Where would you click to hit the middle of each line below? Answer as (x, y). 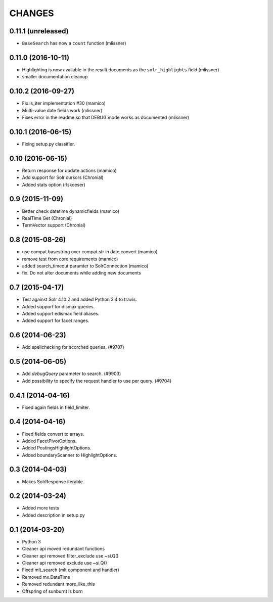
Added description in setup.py (54, 515)
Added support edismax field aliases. (61, 314)
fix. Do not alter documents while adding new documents (81, 273)
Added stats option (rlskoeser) (54, 184)
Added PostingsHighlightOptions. (57, 448)
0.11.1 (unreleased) (39, 31)
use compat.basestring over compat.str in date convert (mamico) (90, 252)
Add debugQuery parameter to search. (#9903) (72, 374)
